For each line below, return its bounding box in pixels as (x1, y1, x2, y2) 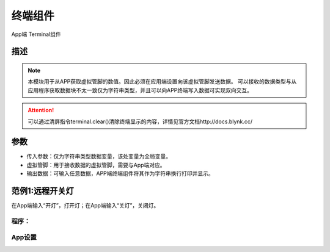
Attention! (28, 107, 54, 114)
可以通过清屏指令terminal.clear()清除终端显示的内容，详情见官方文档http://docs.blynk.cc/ (28, 118, 253, 125)
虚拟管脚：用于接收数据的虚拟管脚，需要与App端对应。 (26, 161, 166, 168)
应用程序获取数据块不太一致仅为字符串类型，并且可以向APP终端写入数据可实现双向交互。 (28, 86, 253, 94)
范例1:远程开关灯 (11, 186, 75, 196)
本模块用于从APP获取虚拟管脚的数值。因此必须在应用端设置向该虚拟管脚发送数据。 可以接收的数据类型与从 (28, 78, 297, 85)
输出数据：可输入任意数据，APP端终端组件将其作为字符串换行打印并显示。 (26, 170, 214, 177)
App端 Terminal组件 (11, 31, 61, 38)
